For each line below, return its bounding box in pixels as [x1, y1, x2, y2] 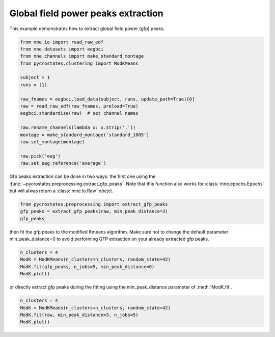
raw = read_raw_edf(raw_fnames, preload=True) [20, 103, 139, 109]
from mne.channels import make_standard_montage [20, 54, 144, 59]
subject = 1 [20, 74, 50, 81]
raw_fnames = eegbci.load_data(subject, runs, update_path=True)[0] [20, 96, 195, 102]
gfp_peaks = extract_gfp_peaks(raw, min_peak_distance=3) [20, 209, 168, 214]
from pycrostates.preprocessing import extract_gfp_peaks [20, 201, 168, 207]
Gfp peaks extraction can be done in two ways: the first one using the [9, 173, 156, 179]
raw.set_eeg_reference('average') [20, 161, 106, 166]
